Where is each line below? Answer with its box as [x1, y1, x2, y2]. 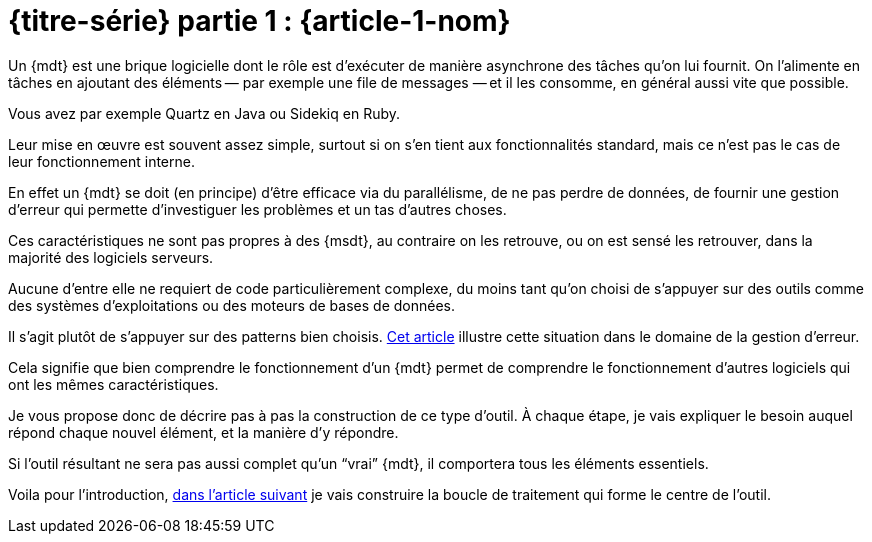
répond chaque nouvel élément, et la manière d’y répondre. [8, 423, 399, 441]
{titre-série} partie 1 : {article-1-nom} [8, 4, 511, 38]
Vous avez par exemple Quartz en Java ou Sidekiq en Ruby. [8, 104, 401, 122]
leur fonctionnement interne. [8, 152, 195, 170]
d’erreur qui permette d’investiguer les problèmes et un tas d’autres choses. [8, 200, 507, 218]
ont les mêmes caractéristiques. [8, 375, 219, 393]
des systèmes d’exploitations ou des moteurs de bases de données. [8, 296, 455, 314]
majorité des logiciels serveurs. [8, 248, 214, 266]
